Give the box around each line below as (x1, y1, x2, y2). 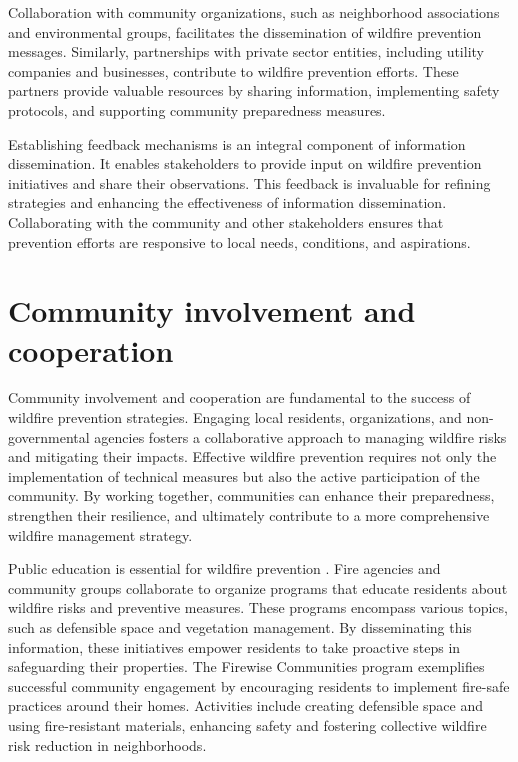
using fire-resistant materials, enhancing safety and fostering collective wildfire (8, 714, 487, 735)
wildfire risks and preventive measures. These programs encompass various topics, (8, 597, 508, 618)
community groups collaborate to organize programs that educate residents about (8, 577, 508, 598)
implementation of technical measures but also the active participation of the (8, 465, 480, 486)
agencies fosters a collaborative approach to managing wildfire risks (94, 426, 507, 447)
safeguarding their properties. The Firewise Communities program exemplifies (8, 656, 485, 677)
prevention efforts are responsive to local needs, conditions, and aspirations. (8, 231, 471, 252)
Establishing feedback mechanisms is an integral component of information (8, 133, 466, 154)
